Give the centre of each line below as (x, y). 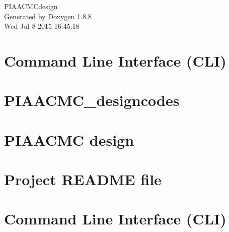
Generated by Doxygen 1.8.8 (48, 16)
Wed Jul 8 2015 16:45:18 (42, 26)
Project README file (83, 179)
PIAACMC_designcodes (92, 100)
